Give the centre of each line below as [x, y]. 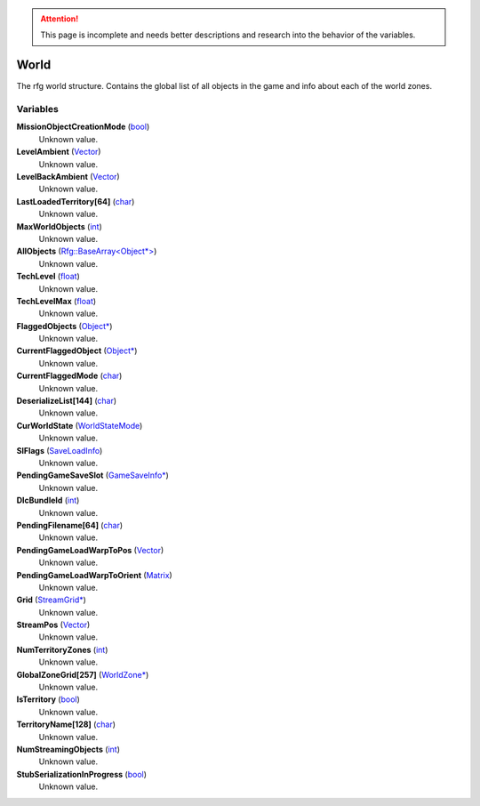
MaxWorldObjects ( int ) [59, 226]
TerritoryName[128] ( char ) [66, 724]
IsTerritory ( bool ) [48, 699]
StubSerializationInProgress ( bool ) [81, 774]
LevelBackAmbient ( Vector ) [68, 177]
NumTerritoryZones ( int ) [62, 649]
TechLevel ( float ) [48, 277]
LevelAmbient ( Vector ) [59, 152]
